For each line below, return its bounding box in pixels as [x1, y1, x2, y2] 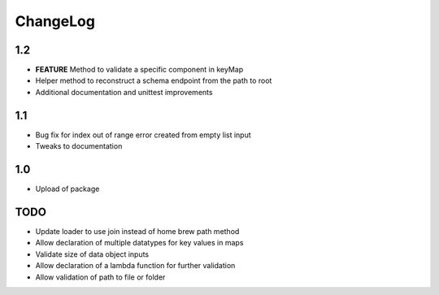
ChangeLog [15, 12, 95, 30]
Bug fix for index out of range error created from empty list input [35, 130, 251, 140]
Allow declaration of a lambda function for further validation [35, 261, 236, 271]
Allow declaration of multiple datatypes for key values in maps [35, 238, 244, 248]
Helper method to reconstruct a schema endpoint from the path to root [35, 76, 272, 85]
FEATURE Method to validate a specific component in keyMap [35, 65, 244, 75]
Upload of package [35, 184, 100, 194]
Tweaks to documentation [35, 141, 123, 151]
